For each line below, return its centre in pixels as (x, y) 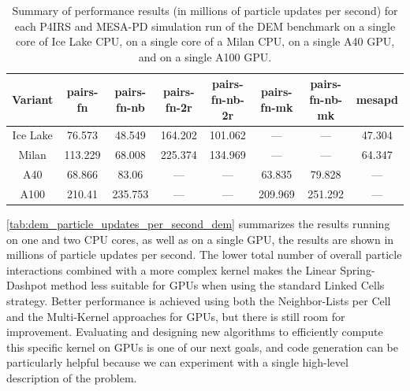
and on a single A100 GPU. (205, 56)
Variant (33, 99)
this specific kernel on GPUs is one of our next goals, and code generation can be (202, 347)
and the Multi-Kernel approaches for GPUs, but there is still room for (176, 316)
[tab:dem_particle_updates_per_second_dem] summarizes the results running (198, 224)
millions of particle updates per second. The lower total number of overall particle (204, 255)
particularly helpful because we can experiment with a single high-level (177, 362)
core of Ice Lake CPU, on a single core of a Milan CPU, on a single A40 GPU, (205, 41)
